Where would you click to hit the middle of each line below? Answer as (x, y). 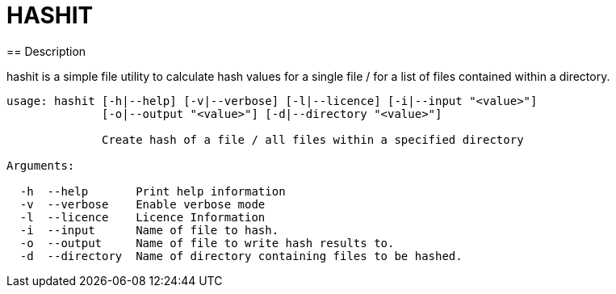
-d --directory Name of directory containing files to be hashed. (241, 256)
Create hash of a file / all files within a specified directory (313, 139)
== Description (46, 51)
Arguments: (41, 165)
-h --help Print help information (153, 191)
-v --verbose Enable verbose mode (142, 204)
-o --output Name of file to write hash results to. (207, 243)
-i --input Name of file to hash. (149, 230)
